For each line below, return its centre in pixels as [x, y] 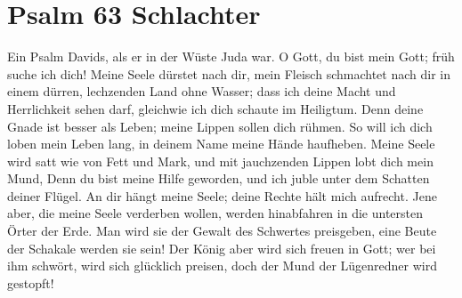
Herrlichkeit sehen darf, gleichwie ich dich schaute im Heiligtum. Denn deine [215, 108]
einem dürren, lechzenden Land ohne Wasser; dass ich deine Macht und [202, 91]
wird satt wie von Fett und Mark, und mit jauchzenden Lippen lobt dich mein [220, 161]
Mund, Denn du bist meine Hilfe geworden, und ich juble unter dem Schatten [219, 178]
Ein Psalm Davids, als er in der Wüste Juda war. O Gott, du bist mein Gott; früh [231, 56]
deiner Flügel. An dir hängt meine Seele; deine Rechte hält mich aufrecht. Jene [222, 195]
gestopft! [31, 282]
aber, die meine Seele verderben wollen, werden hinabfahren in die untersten [215, 213]
